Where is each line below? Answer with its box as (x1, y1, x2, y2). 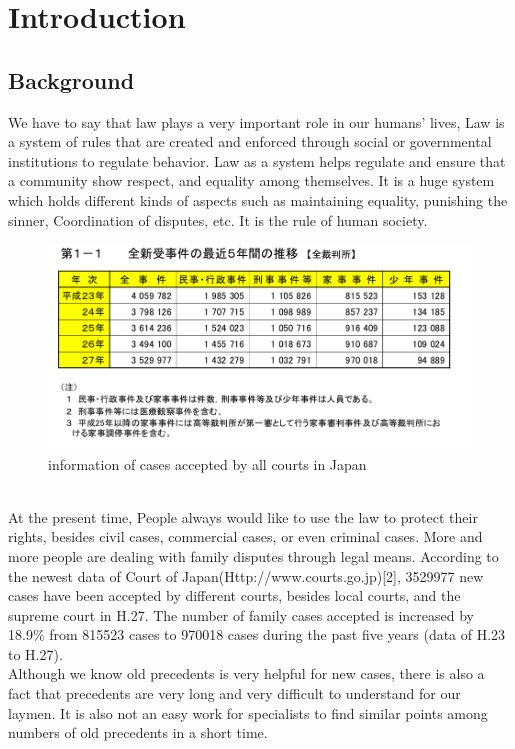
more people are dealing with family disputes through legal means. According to (8, 545, 499, 566)
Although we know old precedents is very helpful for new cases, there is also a (8, 663, 485, 684)
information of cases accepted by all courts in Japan (48, 453, 367, 474)
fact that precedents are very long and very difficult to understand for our (8, 683, 461, 704)
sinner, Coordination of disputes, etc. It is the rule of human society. (8, 209, 428, 230)
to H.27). (8, 643, 63, 664)
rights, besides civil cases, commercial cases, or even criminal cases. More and (8, 526, 483, 547)
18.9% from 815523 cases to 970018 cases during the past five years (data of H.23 (8, 624, 506, 645)
